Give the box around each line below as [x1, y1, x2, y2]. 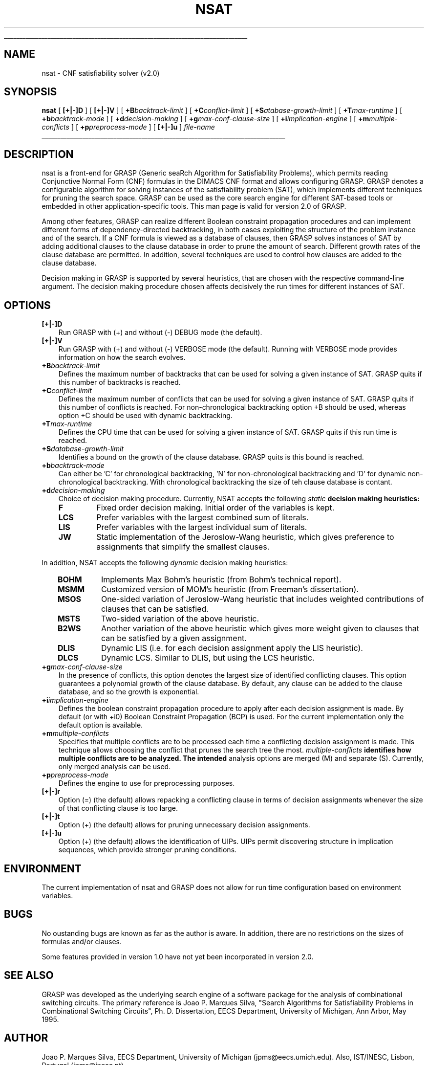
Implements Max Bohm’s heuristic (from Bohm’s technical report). [101, 575, 342, 585]
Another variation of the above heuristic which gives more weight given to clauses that [101, 623, 420, 634]
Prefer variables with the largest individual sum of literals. [96, 522, 307, 532]
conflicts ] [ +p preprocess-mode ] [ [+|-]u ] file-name [42, 123, 215, 132]
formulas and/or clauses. [42, 937, 122, 946]
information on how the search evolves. [58, 353, 186, 362]
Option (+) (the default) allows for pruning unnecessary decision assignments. [58, 821, 310, 829]
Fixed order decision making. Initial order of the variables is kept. [96, 503, 335, 513]
